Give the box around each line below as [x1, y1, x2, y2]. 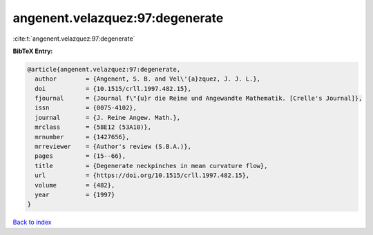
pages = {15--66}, [35, 152, 126, 160]
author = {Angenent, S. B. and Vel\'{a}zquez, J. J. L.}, [35, 75, 261, 83]
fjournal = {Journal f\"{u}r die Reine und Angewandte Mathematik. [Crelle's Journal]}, [35, 94, 363, 103]
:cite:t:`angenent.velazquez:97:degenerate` [12, 34, 135, 43]
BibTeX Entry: [12, 47, 53, 55]
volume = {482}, [35, 181, 115, 189]
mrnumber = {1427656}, [35, 133, 130, 141]
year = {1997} [35, 191, 115, 198]
